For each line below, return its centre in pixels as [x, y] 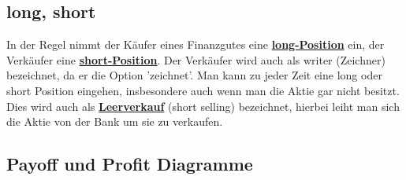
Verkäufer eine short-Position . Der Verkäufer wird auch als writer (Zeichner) [196, 59]
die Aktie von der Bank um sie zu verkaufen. [115, 121]
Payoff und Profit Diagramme [130, 164]
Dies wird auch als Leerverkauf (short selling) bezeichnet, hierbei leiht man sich [203, 106]
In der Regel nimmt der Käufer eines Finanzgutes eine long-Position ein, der [196, 44]
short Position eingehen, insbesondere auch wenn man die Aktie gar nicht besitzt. [203, 90]
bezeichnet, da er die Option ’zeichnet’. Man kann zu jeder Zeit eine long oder [194, 75]
